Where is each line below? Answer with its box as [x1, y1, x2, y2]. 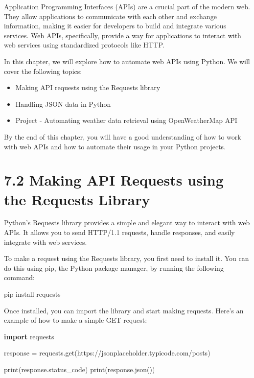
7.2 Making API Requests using [4, 170, 224, 190]
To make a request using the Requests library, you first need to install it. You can [4, 253, 249, 263]
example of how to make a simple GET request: [4, 315, 147, 325]
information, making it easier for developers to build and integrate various [4, 21, 226, 31]
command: [4, 272, 35, 283]
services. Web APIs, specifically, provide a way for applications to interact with [4, 30, 241, 40]
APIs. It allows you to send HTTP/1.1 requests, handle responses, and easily [4, 227, 235, 237]
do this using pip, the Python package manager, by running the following [4, 262, 224, 273]
